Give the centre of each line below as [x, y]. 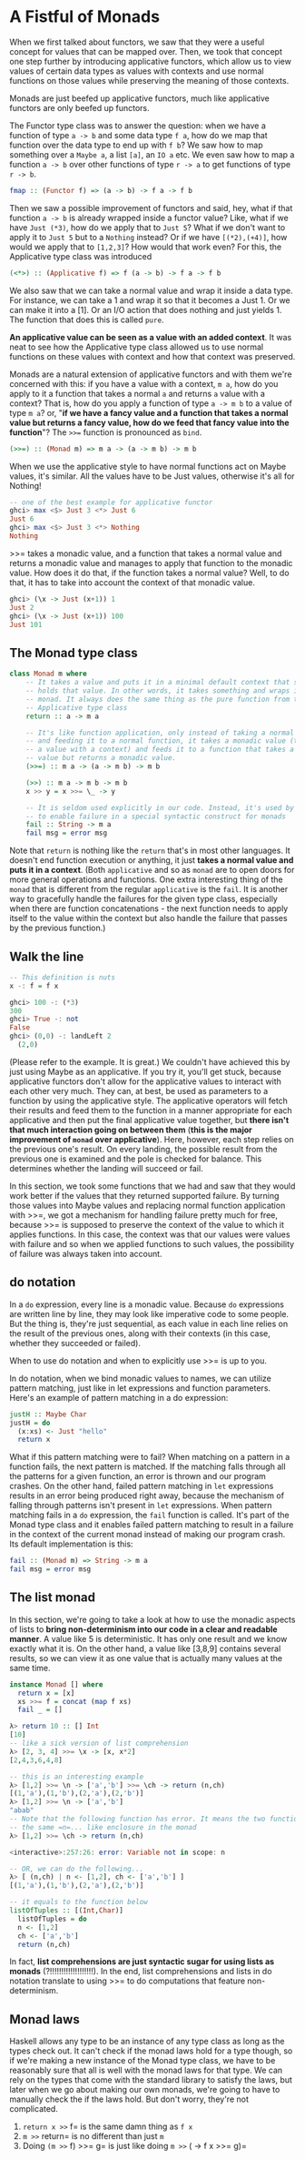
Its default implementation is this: [71, 1544]
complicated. [34, 2109]
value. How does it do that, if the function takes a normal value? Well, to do [149, 573]
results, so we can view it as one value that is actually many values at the [146, 1658]
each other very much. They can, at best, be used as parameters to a [139, 1090]
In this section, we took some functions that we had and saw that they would [152, 1186]
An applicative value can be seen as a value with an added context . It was [151, 337]
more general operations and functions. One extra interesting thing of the [146, 879]
